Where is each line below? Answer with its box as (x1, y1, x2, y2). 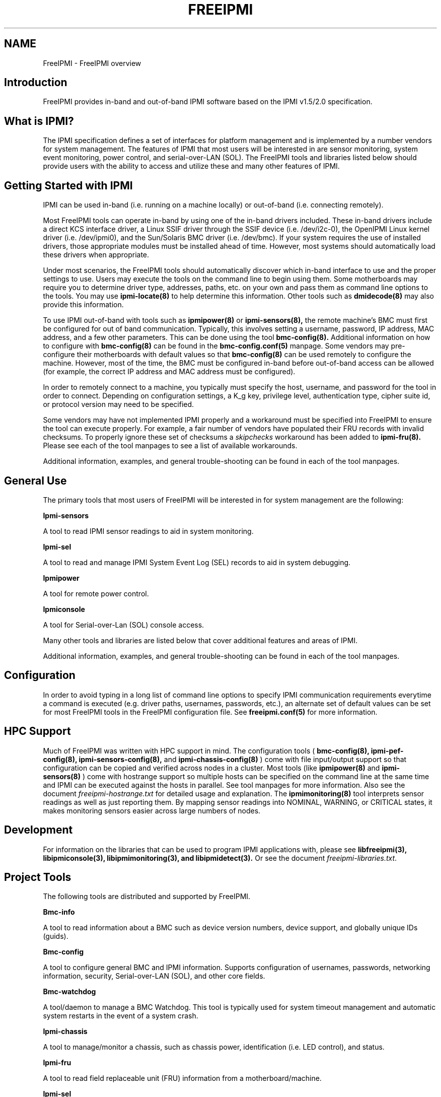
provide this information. (43, 300, 124, 309)
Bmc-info (43, 908, 75, 917)
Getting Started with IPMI (4, 179, 133, 192)
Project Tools (4, 870, 71, 883)
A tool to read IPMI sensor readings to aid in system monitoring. (43, 526, 254, 535)
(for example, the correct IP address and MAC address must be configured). (43, 367, 296, 376)
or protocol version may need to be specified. (43, 400, 194, 409)
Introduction (4, 76, 67, 89)
